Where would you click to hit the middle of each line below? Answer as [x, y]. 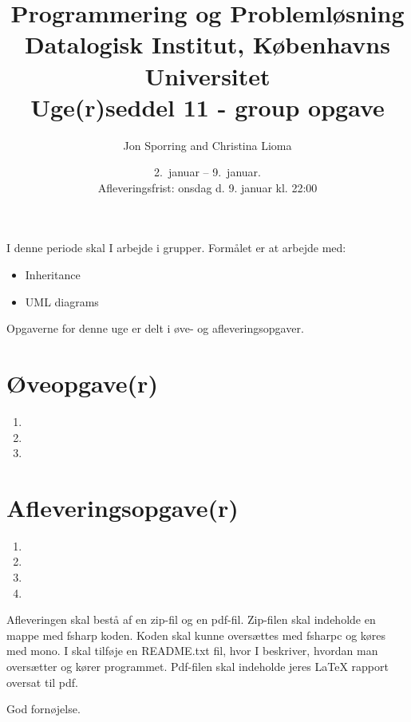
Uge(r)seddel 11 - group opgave [207, 107]
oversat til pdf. [42, 682]
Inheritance [53, 275]
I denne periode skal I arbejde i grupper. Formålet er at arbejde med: [176, 248]
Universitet [207, 75]
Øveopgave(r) [82, 383]
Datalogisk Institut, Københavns [207, 44]
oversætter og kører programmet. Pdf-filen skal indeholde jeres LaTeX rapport [198, 667]
